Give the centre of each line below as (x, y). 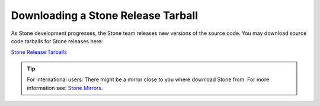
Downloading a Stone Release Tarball (105, 15)
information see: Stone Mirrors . (65, 88)
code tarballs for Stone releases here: (57, 41)
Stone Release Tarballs (39, 52)
